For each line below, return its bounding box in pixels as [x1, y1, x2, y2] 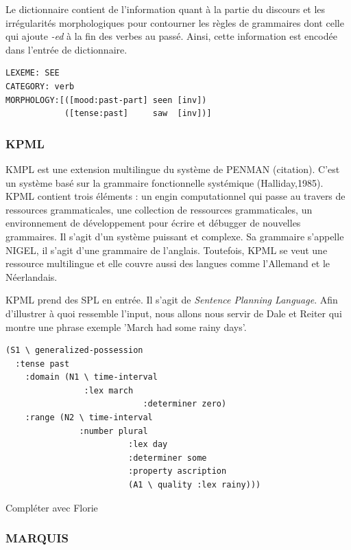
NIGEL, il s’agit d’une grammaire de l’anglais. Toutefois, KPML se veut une [5, 242, 328, 257]
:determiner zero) [143, 399, 227, 409]
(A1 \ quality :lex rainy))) [128, 480, 261, 490]
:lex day [128, 439, 168, 450]
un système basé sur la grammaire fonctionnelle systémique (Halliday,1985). [5, 175, 324, 190]
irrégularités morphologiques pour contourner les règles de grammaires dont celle [5, 15, 344, 30]
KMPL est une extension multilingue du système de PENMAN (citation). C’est [5, 161, 340, 176]
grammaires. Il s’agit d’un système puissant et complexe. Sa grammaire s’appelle [5, 229, 344, 243]
